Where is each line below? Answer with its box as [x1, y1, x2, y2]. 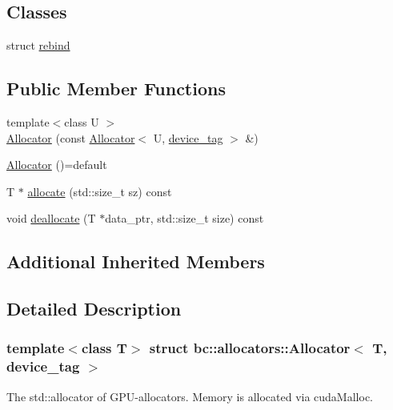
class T [81, 338, 127, 358]
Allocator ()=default [6, 156, 107, 173]
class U [64, 114, 99, 130]
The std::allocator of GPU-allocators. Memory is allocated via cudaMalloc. [6, 388, 373, 404]
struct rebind [6, 37, 70, 54]
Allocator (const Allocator [6, 129, 135, 146]
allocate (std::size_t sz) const [27, 183, 172, 199]
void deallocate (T [6, 210, 96, 227]
